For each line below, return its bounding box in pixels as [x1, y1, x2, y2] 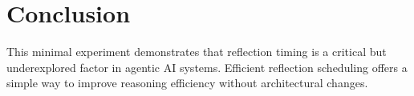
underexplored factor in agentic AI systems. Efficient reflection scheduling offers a [6, 58, 408, 75]
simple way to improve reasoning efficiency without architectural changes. [6, 74, 368, 91]
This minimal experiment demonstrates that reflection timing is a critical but [6, 43, 387, 60]
